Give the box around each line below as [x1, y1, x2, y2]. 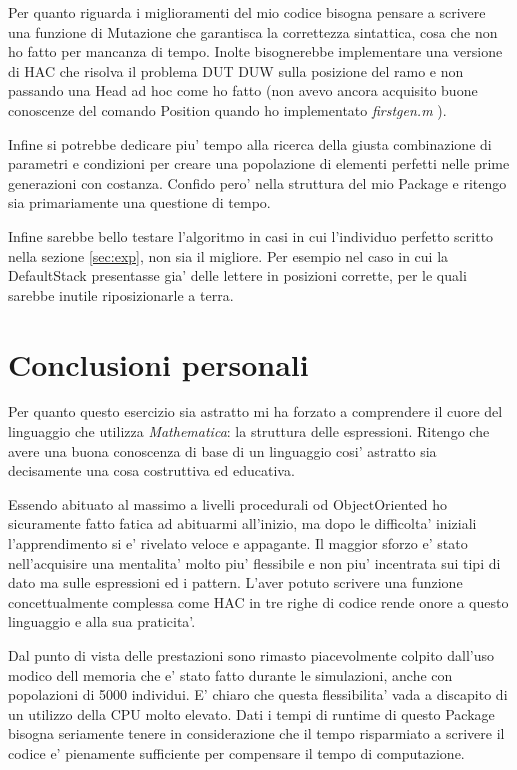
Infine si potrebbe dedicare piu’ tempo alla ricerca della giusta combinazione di [8, 133, 492, 154]
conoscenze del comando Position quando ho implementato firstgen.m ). [8, 99, 447, 120]
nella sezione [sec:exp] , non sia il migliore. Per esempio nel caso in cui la [8, 245, 449, 266]
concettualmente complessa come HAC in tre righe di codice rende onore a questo [8, 591, 509, 612]
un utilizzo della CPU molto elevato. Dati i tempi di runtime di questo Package [8, 703, 495, 724]
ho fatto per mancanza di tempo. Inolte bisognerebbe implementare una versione [8, 41, 503, 62]
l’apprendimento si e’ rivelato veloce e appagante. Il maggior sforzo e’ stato [8, 533, 468, 553]
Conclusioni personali [8, 343, 309, 384]
